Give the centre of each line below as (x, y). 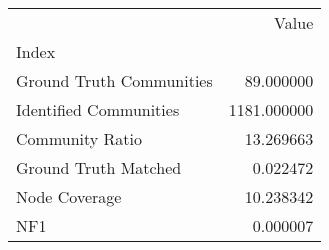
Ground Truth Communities (114, 80)
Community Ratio (79, 138)
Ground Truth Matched (99, 167)
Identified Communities (98, 109)
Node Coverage (69, 196)
